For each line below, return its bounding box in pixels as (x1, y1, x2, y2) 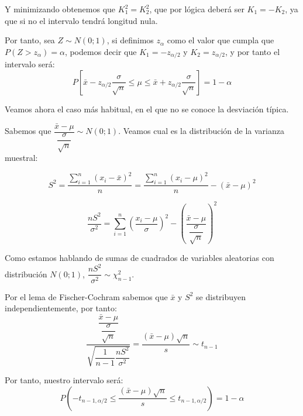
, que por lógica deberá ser (149, 3, 245, 15)
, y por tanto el (225, 45, 280, 57)
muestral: (5, 152, 38, 164)
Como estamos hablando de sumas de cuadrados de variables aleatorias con (5, 252, 274, 264)
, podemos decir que (64, 45, 137, 57)
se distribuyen (196, 290, 246, 302)
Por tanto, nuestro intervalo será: (5, 374, 123, 386)
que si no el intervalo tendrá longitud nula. (5, 14, 158, 26)
